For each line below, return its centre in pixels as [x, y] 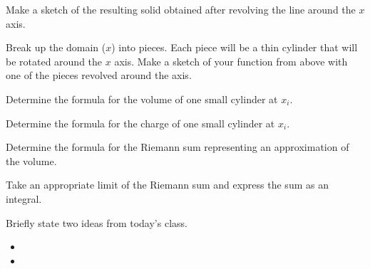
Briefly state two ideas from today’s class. [97, 222]
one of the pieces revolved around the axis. [99, 75]
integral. [24, 198]
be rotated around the [54, 61]
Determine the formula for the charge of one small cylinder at [140, 123]
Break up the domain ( [56, 47]
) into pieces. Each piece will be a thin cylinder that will [235, 47]
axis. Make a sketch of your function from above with [231, 61]
